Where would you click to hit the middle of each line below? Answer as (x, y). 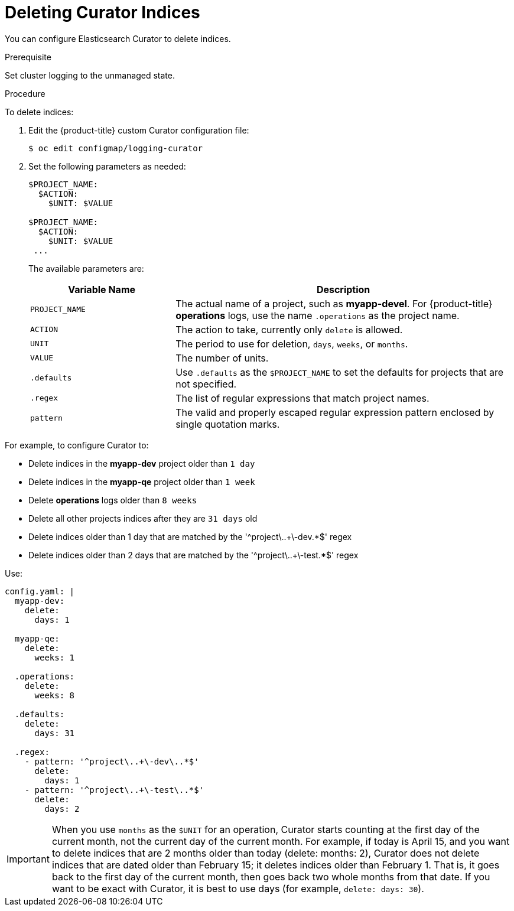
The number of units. (222, 358)
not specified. (206, 384)
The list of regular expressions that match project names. (302, 398)
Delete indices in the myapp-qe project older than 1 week (142, 481)
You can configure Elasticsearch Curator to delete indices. (118, 38)
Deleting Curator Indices (103, 12)
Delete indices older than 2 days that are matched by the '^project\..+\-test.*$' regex (193, 555)
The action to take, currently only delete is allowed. (289, 329)
